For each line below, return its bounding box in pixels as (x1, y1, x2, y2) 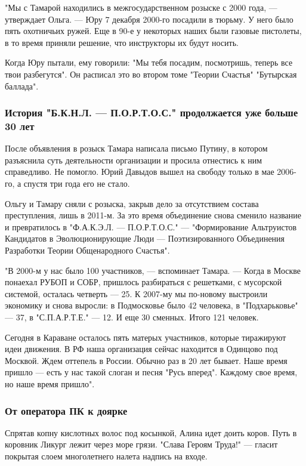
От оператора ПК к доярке (5, 403, 128, 418)
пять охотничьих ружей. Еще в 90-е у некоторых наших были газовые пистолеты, (5, 24, 302, 37)
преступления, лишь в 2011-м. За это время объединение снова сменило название (5, 209, 302, 221)
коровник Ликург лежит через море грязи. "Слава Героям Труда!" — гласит (5, 438, 278, 450)
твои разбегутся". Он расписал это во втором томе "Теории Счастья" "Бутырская (5, 67, 297, 80)
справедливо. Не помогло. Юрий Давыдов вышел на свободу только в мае (5, 165, 274, 178)
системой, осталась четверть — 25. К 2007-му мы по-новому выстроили (5, 287, 268, 300)
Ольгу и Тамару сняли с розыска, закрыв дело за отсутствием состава (5, 197, 259, 209)
